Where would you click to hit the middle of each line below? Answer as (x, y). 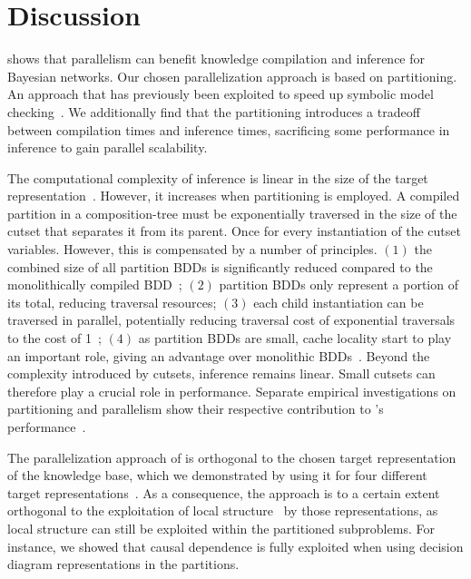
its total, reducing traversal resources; (112, 302)
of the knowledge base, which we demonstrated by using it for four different (217, 475)
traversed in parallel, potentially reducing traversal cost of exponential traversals (231, 320)
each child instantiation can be (339, 302)
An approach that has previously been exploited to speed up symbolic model (221, 94)
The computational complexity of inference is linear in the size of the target (218, 177)
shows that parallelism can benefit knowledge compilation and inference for (216, 59)
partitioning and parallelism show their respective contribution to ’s (196, 409)
